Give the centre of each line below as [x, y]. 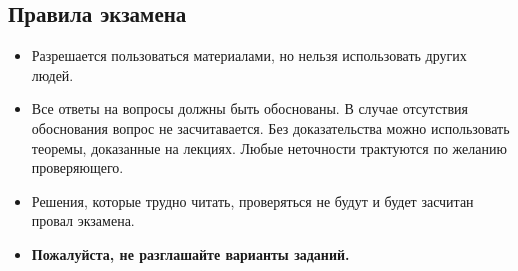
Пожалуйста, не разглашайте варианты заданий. [190, 253]
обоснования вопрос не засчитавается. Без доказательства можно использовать [270, 127]
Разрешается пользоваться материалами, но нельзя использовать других [249, 55]
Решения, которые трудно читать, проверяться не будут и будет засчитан [252, 200]
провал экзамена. [83, 220]
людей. [52, 74]
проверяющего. [77, 167]
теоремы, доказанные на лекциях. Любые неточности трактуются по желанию [269, 147]
